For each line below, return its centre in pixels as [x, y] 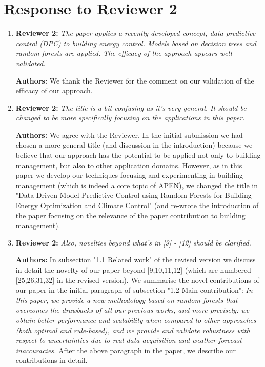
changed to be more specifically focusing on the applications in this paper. [130, 118]
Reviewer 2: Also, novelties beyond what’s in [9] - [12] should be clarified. [133, 242]
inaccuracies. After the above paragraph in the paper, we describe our [126, 350]
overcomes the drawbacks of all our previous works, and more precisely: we [132, 310]
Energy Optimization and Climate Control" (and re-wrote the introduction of [137, 205]
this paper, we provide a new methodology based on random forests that [127, 300]
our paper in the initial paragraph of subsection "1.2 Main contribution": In [134, 290]
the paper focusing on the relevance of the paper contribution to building [130, 215]
